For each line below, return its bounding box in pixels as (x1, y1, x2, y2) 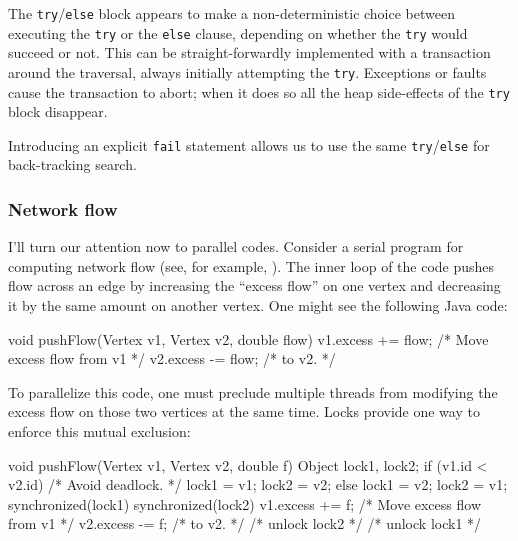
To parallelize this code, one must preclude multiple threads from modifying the (8, 381, 498, 402)
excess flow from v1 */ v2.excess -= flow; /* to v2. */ (8, 348, 336, 369)
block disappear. (8, 101, 108, 122)
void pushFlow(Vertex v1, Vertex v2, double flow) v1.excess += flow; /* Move (8, 328, 489, 349)
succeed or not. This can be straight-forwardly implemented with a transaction (8, 42, 491, 63)
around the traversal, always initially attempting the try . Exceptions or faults (8, 61, 487, 82)
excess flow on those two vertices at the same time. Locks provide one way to (8, 401, 480, 422)
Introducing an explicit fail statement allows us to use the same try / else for (8, 134, 490, 155)
